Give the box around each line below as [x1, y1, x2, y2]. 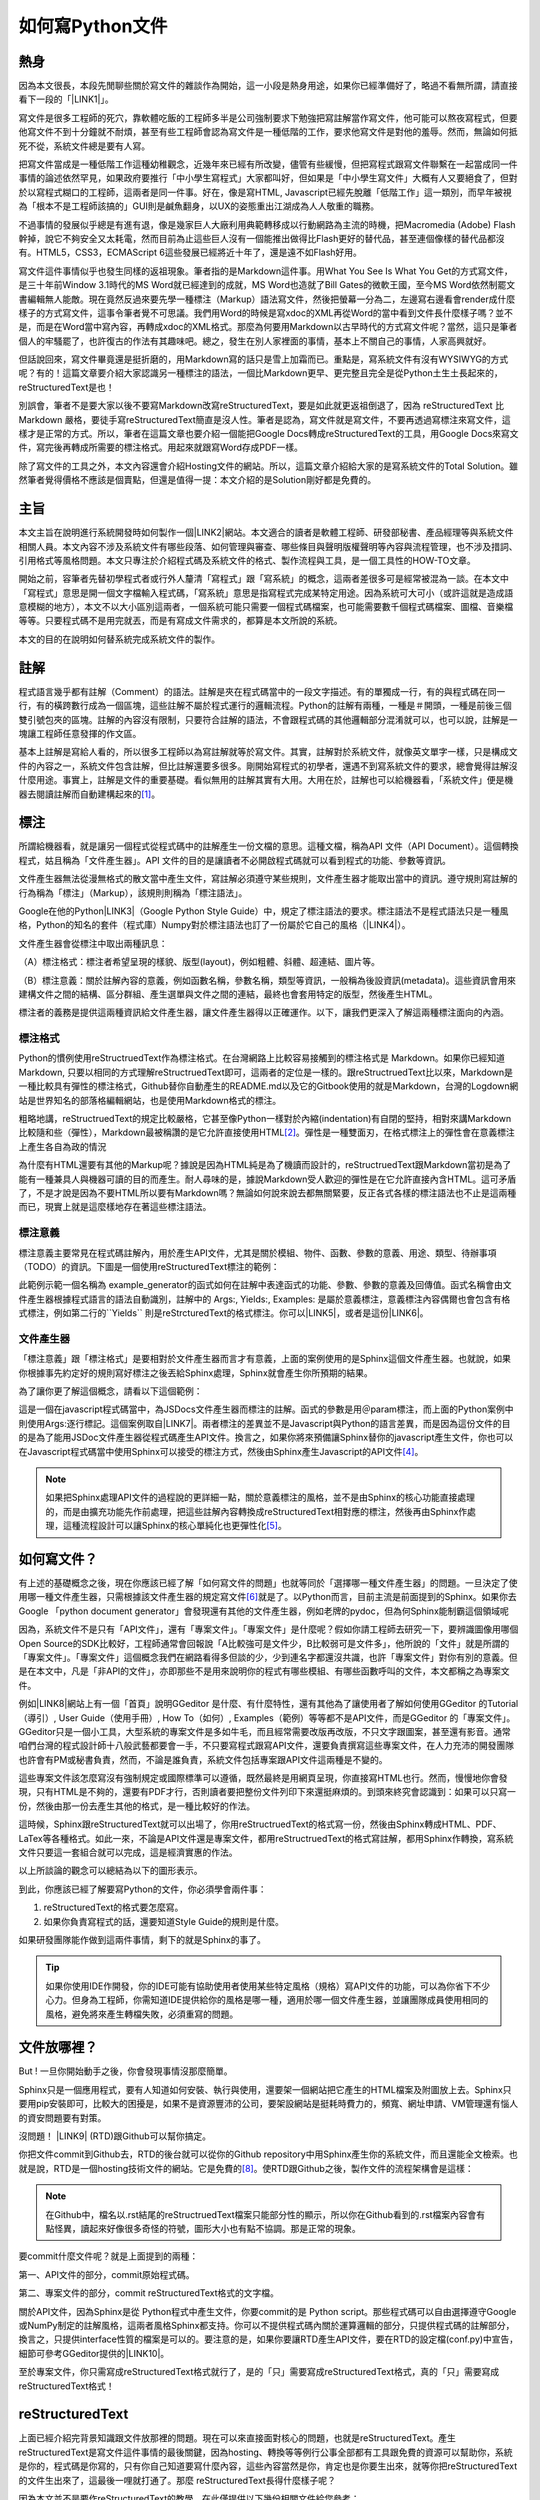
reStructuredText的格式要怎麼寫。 [43, 1901, 184, 1914]
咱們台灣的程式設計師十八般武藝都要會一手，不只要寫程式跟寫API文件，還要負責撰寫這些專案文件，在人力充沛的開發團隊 [18, 1740, 515, 1752]
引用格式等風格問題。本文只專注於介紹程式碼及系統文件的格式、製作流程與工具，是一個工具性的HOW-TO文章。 [18, 554, 476, 566]
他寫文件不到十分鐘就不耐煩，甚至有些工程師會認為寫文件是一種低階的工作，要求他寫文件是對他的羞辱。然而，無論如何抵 [18, 126, 518, 138]
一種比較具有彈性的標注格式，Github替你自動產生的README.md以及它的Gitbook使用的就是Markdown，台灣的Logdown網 [18, 1080, 519, 1092]
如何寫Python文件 [18, 15, 168, 37]
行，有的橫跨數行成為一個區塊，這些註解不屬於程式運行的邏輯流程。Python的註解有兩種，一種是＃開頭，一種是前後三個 [18, 700, 512, 712]
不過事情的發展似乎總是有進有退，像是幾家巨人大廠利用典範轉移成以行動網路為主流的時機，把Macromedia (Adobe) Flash [18, 218, 516, 230]
